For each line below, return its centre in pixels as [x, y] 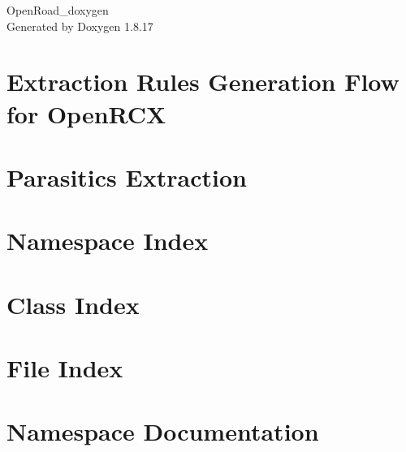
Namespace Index [108, 241]
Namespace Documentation [163, 431]
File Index [65, 368]
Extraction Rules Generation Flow [203, 82]
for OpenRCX [86, 113]
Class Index [73, 304]
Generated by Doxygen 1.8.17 [80, 26]
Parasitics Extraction [127, 176]
